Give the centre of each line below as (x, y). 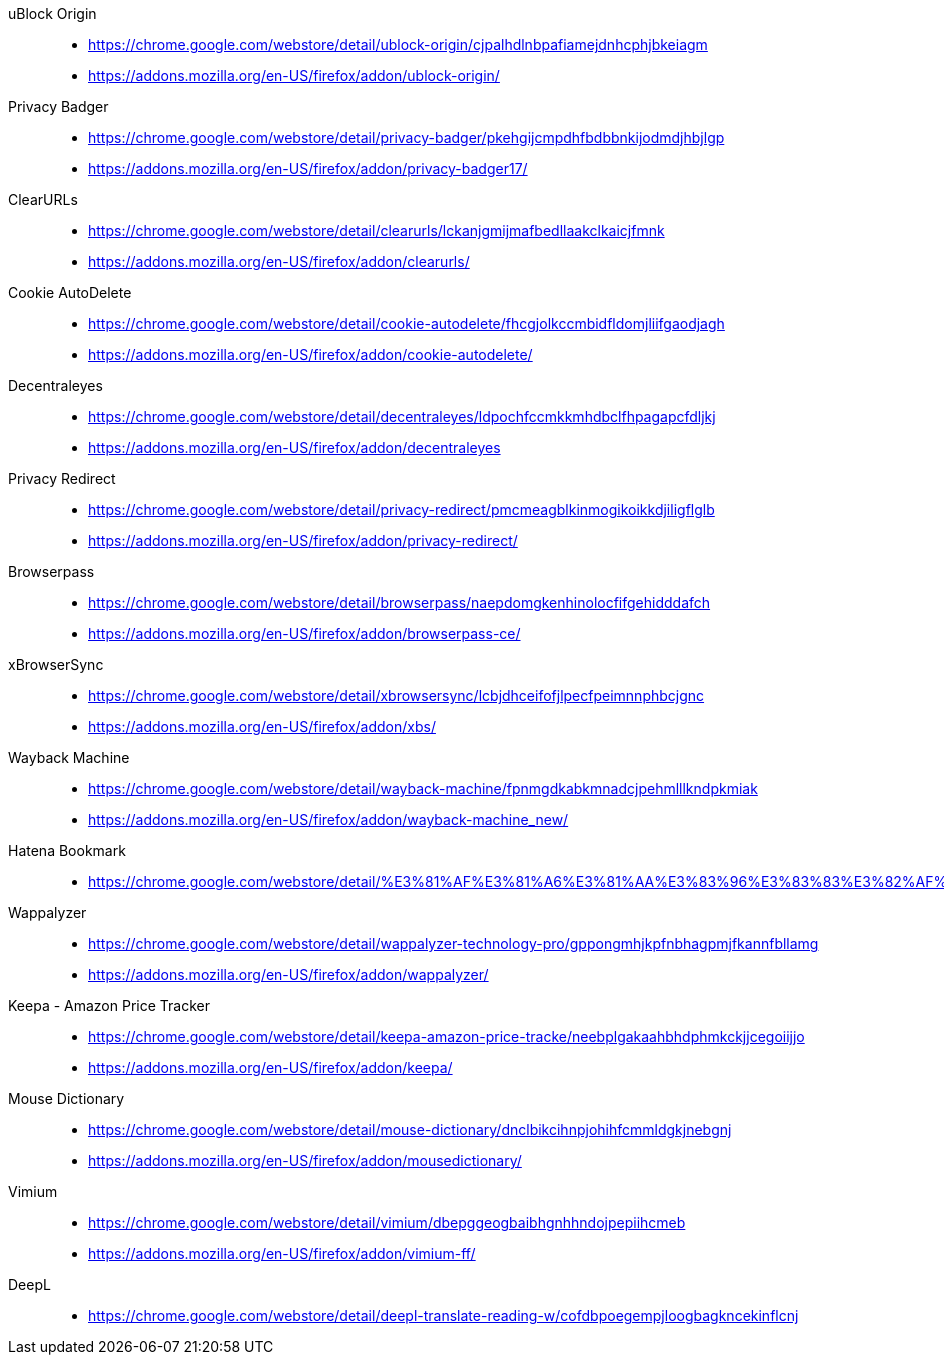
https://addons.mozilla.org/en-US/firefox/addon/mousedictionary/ (305, 1160)
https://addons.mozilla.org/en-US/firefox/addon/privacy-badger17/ (308, 168)
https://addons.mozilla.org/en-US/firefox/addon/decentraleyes (294, 447)
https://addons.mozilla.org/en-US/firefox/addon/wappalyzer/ (288, 974)
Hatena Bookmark (67, 850)
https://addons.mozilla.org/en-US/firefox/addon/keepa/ (270, 1067)
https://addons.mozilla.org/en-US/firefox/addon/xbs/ (262, 726)
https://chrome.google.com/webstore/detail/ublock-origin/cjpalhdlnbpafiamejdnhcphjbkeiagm (398, 44)
